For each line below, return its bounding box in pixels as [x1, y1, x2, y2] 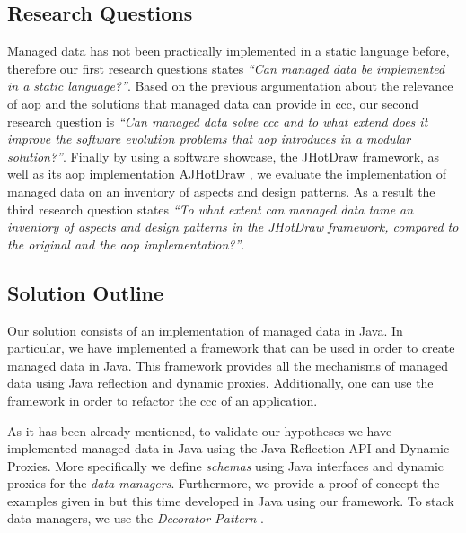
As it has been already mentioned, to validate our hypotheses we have [7, 421, 392, 440]
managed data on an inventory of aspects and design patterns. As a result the [7, 181, 435, 200]
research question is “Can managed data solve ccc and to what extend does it [7, 111, 428, 130]
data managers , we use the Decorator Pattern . [7, 509, 264, 528]
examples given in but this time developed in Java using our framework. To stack [7, 491, 454, 510]
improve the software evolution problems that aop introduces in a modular [7, 129, 411, 148]
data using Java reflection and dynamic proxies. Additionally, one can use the [7, 373, 434, 392]
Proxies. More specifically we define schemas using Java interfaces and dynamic [7, 456, 444, 475]
